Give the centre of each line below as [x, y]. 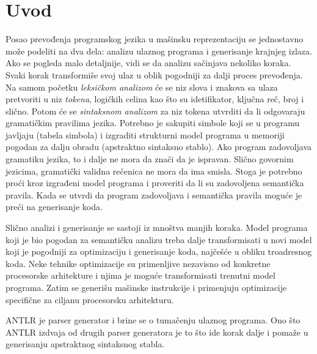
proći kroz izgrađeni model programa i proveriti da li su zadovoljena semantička [155, 183]
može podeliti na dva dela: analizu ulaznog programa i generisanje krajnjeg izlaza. [159, 51]
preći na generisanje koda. [54, 207]
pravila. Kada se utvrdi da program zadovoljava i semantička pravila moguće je [154, 194]
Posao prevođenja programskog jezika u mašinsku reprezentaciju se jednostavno [155, 39]
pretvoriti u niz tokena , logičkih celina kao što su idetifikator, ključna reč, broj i [155, 99]
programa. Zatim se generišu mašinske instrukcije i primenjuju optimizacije [146, 287]
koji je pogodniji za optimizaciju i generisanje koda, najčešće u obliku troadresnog [159, 251]
